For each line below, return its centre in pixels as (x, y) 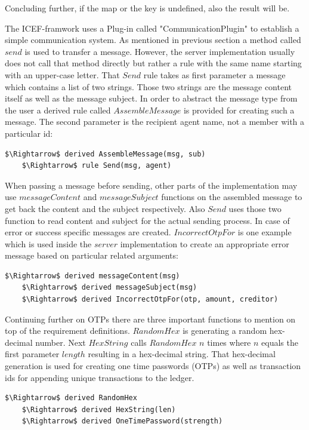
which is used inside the (48, 243)
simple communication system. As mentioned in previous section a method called (153, 40)
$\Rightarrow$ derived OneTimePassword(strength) (122, 421)
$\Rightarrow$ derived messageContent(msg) (92, 276)
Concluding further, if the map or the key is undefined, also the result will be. (147, 8)
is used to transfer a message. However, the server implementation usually (160, 51)
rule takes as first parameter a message (214, 74)
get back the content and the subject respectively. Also (105, 208)
